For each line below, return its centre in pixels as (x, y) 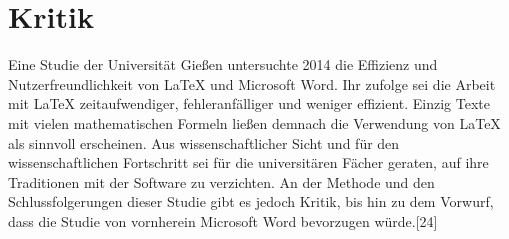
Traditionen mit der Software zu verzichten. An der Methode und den (221, 181)
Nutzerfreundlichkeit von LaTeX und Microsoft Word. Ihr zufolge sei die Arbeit (252, 83)
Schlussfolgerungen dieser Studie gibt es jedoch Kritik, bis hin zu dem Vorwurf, (251, 201)
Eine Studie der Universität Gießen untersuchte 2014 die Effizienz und (223, 64)
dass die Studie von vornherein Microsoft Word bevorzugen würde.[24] (223, 220)
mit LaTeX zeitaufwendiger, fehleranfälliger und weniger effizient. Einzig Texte (249, 103)
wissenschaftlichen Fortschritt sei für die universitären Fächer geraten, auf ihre (248, 162)
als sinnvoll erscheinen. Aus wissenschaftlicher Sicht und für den (204, 142)
